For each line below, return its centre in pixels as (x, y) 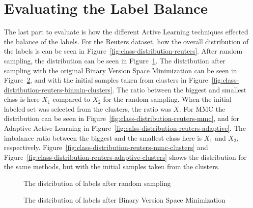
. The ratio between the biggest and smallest (179, 89)
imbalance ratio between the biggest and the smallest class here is (103, 137)
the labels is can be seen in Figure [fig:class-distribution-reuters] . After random (123, 51)
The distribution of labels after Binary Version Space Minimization (125, 199)
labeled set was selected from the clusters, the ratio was (88, 108)
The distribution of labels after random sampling (97, 183)
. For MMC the (202, 108)
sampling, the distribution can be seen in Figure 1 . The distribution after (115, 60)
